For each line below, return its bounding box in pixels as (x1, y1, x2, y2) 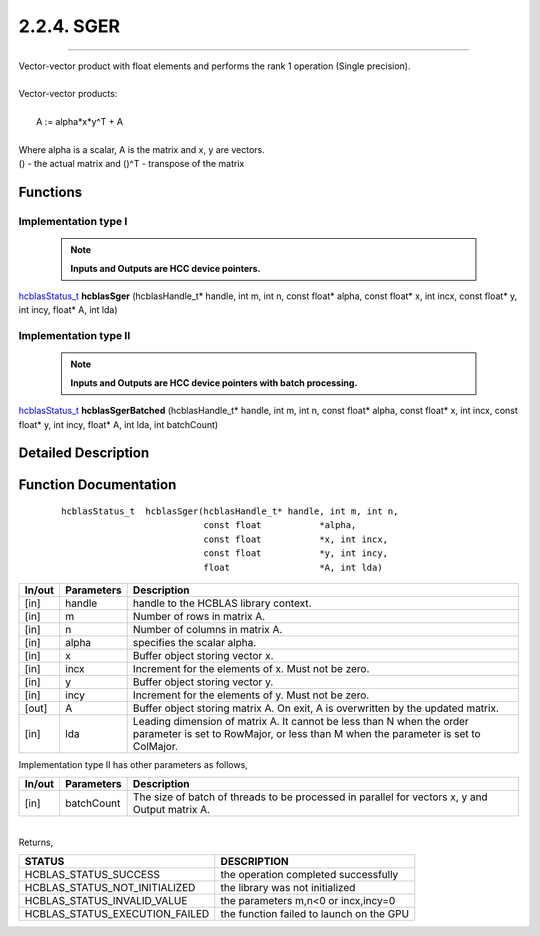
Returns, (18, 836, 54, 848)
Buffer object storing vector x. (132, 648, 274, 662)
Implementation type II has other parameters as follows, (18, 758, 249, 770)
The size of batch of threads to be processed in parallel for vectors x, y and (132, 790, 489, 804)
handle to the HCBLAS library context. (132, 596, 312, 610)
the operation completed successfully (220, 868, 399, 882)
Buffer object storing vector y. (132, 675, 274, 689)
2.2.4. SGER (18, 15, 120, 37)
